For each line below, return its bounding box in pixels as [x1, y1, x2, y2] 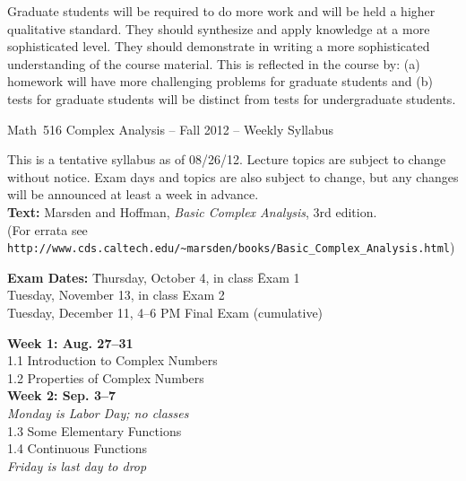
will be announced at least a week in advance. [7, 185, 259, 204]
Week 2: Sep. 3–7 [7, 386, 116, 405]
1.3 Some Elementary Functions [7, 421, 182, 440]
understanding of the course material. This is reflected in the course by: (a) [7, 54, 420, 73]
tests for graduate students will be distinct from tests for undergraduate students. [7, 89, 456, 108]
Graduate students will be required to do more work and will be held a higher [7, 2, 436, 20]
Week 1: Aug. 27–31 [7, 333, 134, 352]
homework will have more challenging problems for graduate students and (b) [7, 72, 433, 91]
